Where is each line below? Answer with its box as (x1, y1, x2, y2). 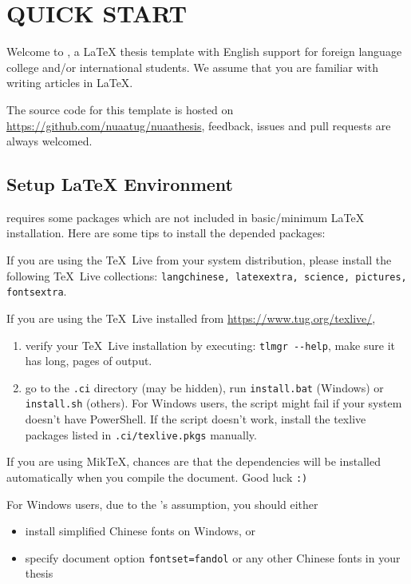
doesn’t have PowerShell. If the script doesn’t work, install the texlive (25, 411, 366, 427)
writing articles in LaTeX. (6, 74, 133, 91)
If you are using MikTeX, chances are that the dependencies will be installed (6, 453, 381, 470)
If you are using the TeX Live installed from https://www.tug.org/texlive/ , (6, 309, 376, 326)
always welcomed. (6, 133, 93, 149)
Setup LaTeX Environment (6, 172, 234, 197)
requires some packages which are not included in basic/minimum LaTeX (6, 209, 365, 225)
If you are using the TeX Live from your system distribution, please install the (6, 252, 392, 268)
